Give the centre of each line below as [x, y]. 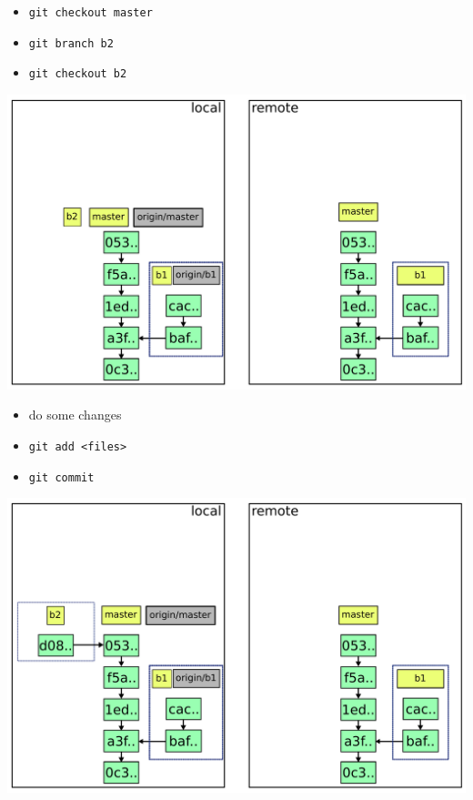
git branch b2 [71, 43]
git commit [61, 477]
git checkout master [91, 13]
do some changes [75, 415]
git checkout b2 [78, 74]
